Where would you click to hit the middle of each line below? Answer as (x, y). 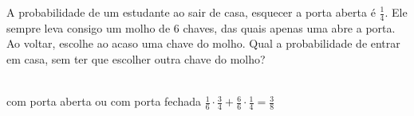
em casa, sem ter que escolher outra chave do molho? (136, 59)
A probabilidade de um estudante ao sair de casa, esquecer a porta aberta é (191, 12)
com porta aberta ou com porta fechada (104, 101)
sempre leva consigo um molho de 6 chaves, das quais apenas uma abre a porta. (201, 27)
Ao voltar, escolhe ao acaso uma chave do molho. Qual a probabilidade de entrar (203, 43)
